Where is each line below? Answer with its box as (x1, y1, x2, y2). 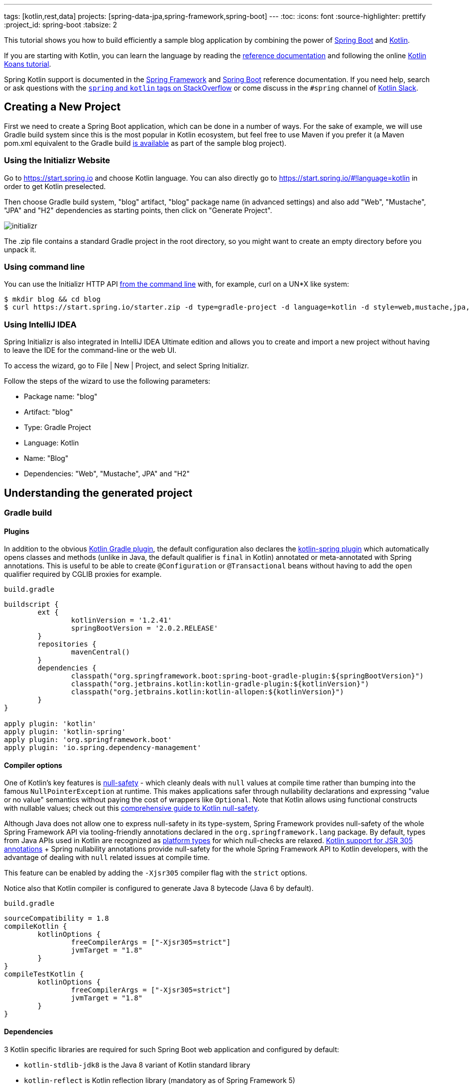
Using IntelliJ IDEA (4, 319, 77, 329)
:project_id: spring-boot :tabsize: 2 (4, 20, 117, 29)
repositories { (37, 640, 97, 649)
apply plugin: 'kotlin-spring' (4, 728, 126, 736)
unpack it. (4, 245, 36, 254)
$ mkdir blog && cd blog (4, 295, 101, 304)
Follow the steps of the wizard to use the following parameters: (4, 377, 211, 386)
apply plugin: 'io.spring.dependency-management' (4, 744, 202, 752)
